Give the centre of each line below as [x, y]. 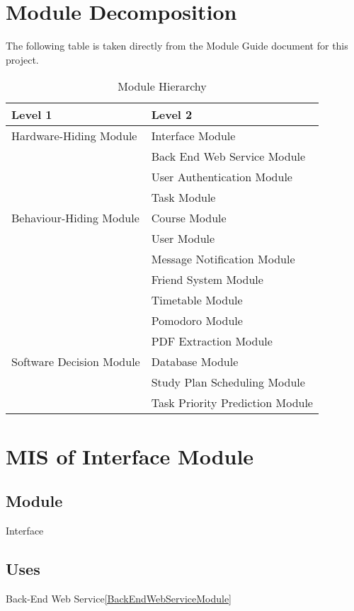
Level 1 [32, 115]
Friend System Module [207, 280]
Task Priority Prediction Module [232, 403]
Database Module [195, 362]
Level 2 [172, 115]
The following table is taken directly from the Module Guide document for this [177, 46]
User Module [183, 239]
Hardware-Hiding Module [74, 136]
